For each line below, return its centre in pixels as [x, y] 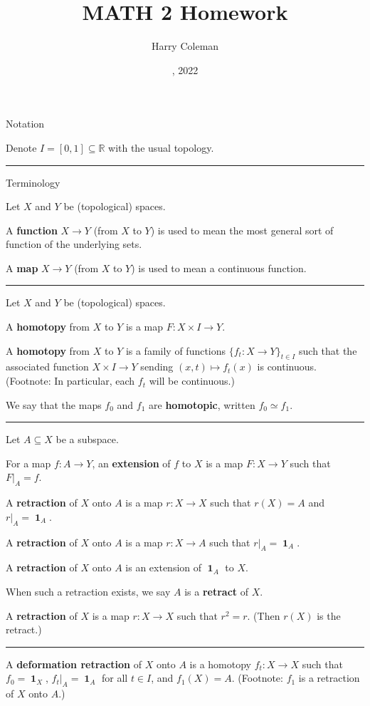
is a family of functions [176, 350]
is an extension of [164, 567]
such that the [328, 350]
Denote [21, 147]
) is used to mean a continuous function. [219, 268]
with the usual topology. [161, 147]
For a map [28, 463]
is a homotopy [220, 664]
